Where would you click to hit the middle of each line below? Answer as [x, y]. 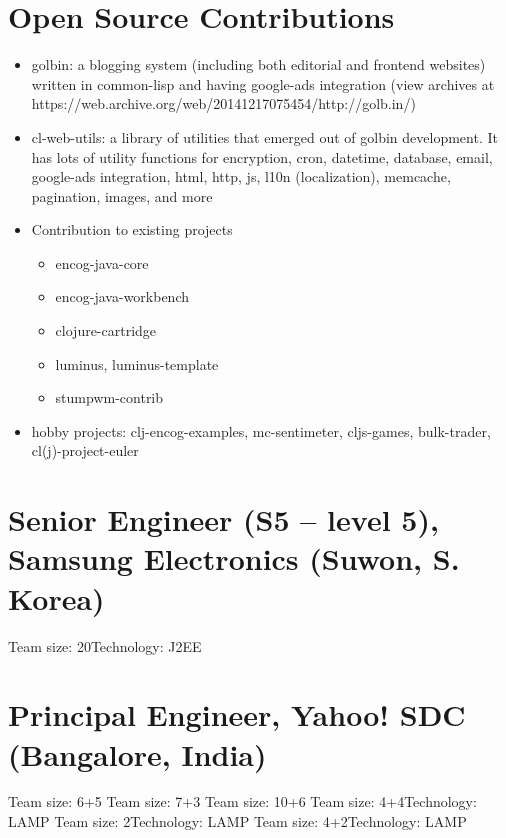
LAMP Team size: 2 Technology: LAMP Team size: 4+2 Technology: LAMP [237, 821]
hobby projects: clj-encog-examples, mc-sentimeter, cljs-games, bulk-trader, [261, 430]
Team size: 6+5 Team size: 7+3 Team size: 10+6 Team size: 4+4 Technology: [242, 801]
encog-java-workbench [122, 296]
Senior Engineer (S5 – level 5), [223, 519]
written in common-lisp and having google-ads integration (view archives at [263, 83]
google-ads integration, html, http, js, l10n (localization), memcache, [241, 176]
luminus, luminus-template [137, 363]
